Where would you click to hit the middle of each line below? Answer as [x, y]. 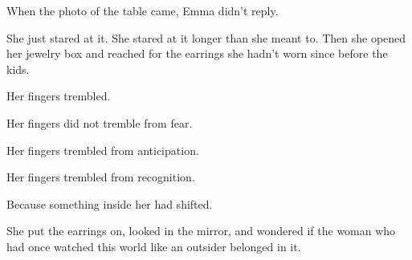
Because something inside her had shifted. [110, 203]
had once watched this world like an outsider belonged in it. [154, 246]
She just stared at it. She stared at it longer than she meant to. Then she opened [206, 37]
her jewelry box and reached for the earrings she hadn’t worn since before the [197, 53]
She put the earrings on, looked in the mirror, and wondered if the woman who [201, 231]
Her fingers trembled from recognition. [101, 177]
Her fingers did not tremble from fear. [100, 122]
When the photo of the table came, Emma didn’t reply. [143, 10]
